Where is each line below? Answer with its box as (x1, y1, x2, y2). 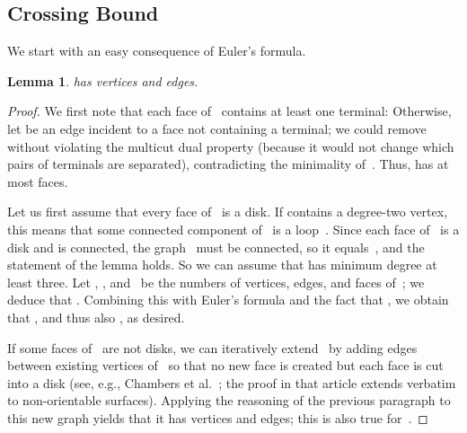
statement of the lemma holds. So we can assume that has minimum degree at (7, 255, 437, 274)
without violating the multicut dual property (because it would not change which (7, 137, 454, 155)
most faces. (7, 172, 68, 190)
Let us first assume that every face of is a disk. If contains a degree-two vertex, (7, 202, 448, 221)
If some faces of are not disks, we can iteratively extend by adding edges (7, 338, 418, 357)
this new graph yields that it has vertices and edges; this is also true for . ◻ (7, 408, 428, 427)
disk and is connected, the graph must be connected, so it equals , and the (7, 237, 425, 256)
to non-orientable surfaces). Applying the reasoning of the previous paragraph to (7, 391, 451, 410)
